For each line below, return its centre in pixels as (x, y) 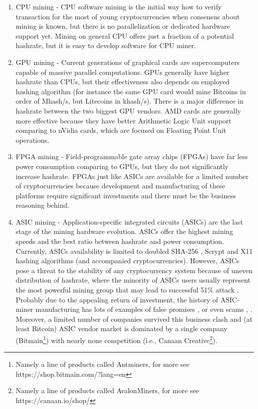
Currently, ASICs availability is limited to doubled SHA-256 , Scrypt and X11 (134, 251)
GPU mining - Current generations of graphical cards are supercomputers (128, 62)
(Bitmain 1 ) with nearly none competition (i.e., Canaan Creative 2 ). (116, 339)
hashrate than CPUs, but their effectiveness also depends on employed (123, 82)
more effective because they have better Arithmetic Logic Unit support (124, 120)
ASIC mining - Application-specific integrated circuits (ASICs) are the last (129, 221)
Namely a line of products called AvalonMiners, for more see (107, 390)
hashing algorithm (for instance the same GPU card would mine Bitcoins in (131, 91)
